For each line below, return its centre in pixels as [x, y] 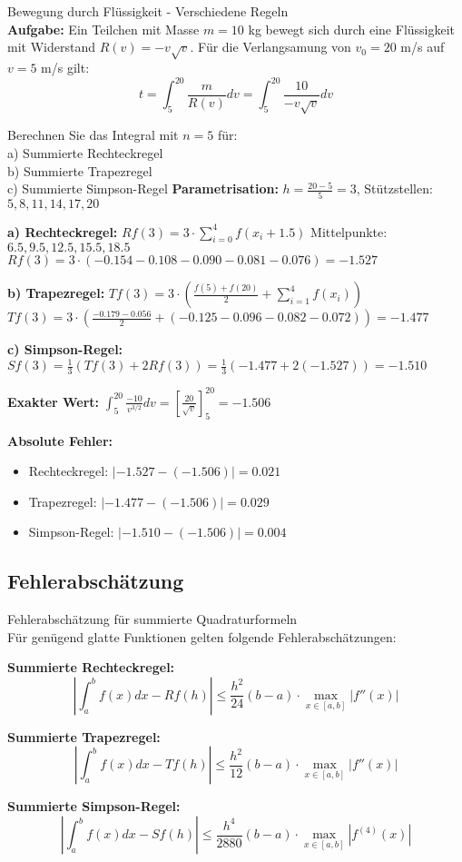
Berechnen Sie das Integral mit [93, 135]
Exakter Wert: [54, 401]
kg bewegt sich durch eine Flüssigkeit [352, 29]
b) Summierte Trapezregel [80, 170]
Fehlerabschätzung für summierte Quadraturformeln [152, 619]
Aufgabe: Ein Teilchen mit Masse [103, 29]
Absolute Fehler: [60, 440]
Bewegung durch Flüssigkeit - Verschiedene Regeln [148, 11]
